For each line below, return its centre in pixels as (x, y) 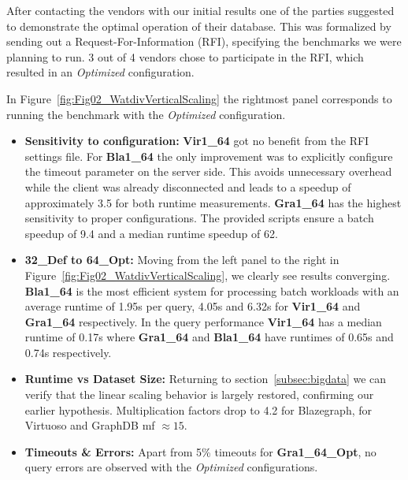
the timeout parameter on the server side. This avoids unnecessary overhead (208, 171)
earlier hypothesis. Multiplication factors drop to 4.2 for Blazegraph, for (198, 409)
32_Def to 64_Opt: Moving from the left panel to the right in (182, 260)
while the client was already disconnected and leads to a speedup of (188, 186)
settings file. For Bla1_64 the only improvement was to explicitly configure (209, 156)
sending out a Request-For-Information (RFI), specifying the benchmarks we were (204, 41)
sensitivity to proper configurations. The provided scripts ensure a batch (199, 218)
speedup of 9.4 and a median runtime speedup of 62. (151, 233)
